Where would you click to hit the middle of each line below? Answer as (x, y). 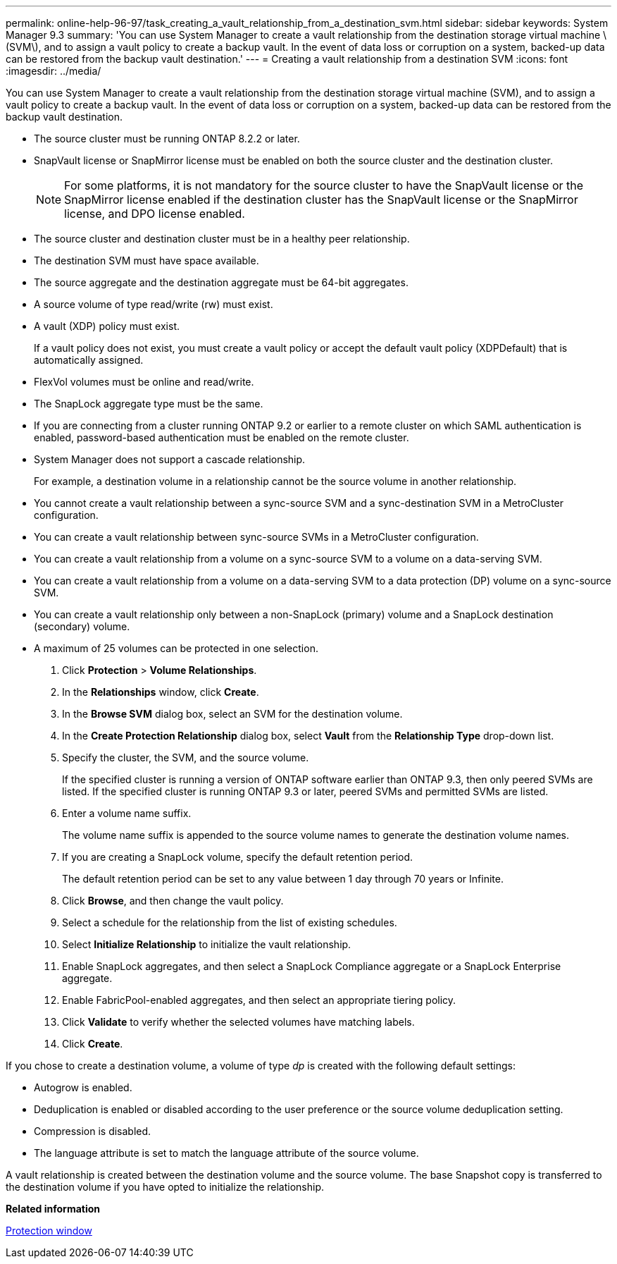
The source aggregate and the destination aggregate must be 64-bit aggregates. (221, 282)
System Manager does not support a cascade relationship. (170, 459)
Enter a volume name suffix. (127, 813)
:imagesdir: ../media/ (54, 71)
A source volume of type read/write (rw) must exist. (154, 304)
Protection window (49, 1231)
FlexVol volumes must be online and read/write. (144, 382)
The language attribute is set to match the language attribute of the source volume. (226, 1153)
